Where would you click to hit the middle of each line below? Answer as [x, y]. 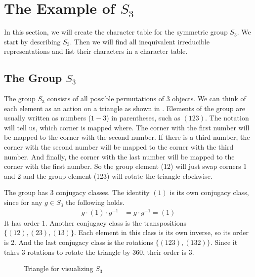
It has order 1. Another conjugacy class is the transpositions [95, 222]
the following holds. [95, 202]
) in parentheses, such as [143, 118]
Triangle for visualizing [59, 268]
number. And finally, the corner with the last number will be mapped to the [119, 156]
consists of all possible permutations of [106, 99]
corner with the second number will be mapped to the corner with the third [119, 147]
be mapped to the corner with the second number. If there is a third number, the [127, 137]
